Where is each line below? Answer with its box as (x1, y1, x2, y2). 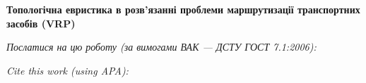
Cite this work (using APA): (6, 63, 129, 77)
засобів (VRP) (6, 15, 76, 30)
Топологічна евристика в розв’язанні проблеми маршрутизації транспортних (6, 2, 360, 16)
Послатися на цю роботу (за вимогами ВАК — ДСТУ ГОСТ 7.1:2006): (6, 39, 317, 54)
